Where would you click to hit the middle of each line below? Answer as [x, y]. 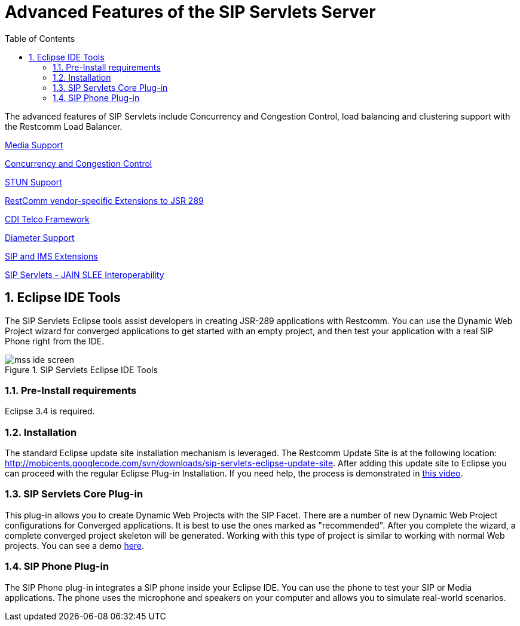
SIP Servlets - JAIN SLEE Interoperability [85, 274]
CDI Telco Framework [47, 219]
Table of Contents [40, 38]
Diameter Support [40, 237]
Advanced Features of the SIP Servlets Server [190, 12]
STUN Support [33, 182]
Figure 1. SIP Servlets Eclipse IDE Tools [81, 370]
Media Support [34, 145]
